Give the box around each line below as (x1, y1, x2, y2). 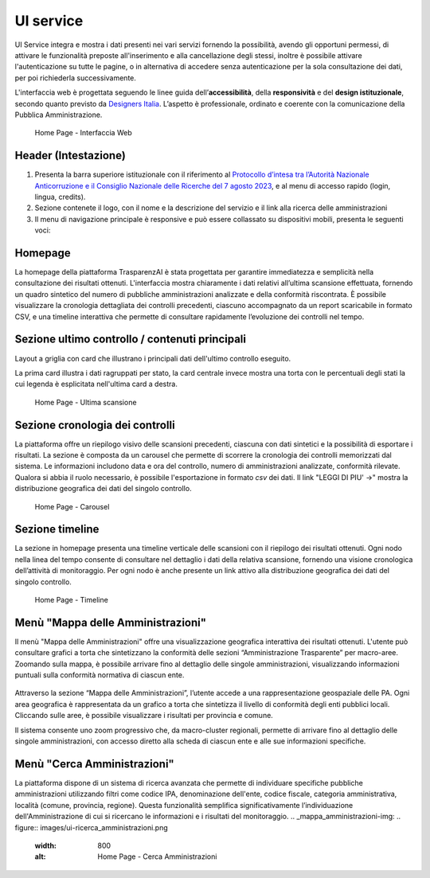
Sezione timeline (14, 522, 100, 537)
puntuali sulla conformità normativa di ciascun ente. (14, 670, 185, 680)
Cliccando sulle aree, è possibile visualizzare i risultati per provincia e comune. (14, 711, 274, 720)
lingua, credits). (34, 192, 86, 201)
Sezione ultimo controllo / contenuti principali (14, 333, 247, 346)
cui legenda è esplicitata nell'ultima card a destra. (14, 379, 178, 389)
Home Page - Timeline (34, 595, 109, 605)
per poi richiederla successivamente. (14, 72, 137, 83)
